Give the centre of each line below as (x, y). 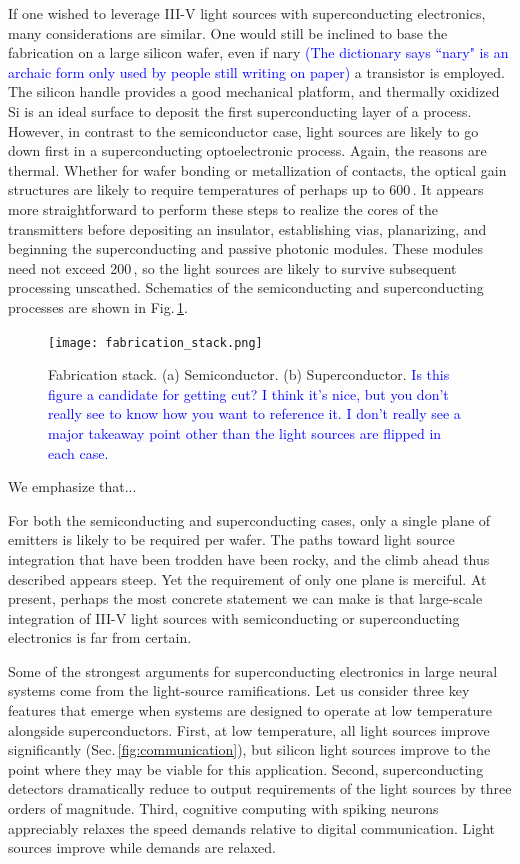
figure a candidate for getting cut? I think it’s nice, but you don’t (248, 393)
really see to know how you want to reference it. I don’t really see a (254, 413)
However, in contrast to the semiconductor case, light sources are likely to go (243, 130)
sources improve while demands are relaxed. (142, 847)
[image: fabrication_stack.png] (155, 342)
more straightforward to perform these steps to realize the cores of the (223, 208)
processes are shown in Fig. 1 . (98, 306)
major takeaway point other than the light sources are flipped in (245, 432)
